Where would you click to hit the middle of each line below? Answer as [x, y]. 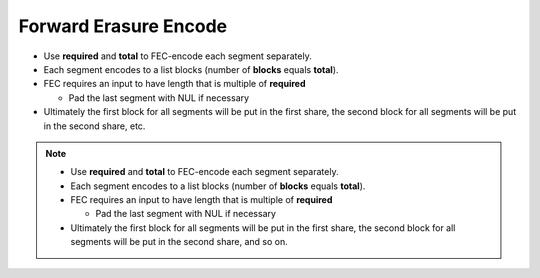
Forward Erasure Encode [123, 26]
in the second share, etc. [94, 126]
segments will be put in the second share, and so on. [179, 242]
